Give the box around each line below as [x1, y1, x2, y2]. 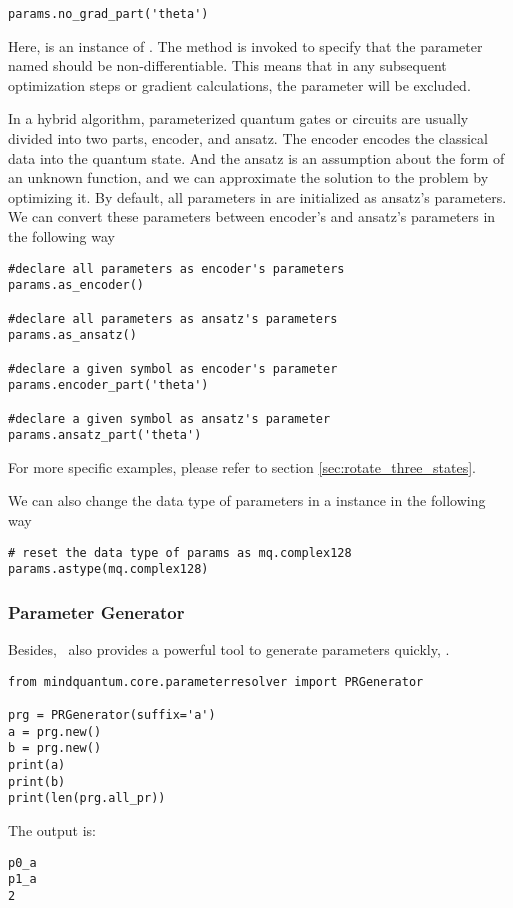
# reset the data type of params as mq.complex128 [8, 545, 352, 560]
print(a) [8, 758, 66, 772]
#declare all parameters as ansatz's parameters [8, 311, 338, 326]
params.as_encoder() [8, 278, 145, 293]
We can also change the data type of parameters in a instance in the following [8, 490, 486, 511]
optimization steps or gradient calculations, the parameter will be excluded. [8, 74, 471, 95]
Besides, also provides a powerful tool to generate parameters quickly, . [8, 639, 450, 660]
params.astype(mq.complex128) [8, 562, 209, 577]
